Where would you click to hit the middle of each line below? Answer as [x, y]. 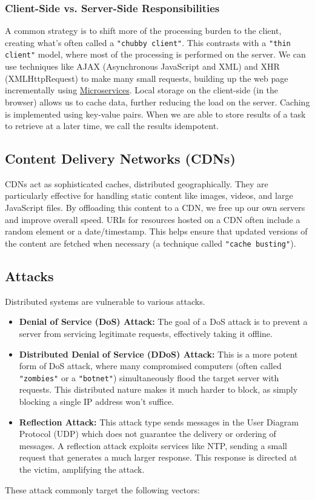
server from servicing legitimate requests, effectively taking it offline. [146, 333]
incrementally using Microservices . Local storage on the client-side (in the [142, 90]
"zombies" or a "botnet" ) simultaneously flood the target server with [149, 377]
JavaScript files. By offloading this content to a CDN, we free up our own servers [155, 208]
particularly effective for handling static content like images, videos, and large [149, 195]
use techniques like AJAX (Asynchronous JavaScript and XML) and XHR [142, 66]
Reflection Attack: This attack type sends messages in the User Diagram [159, 422]
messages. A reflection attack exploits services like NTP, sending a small [153, 445]
